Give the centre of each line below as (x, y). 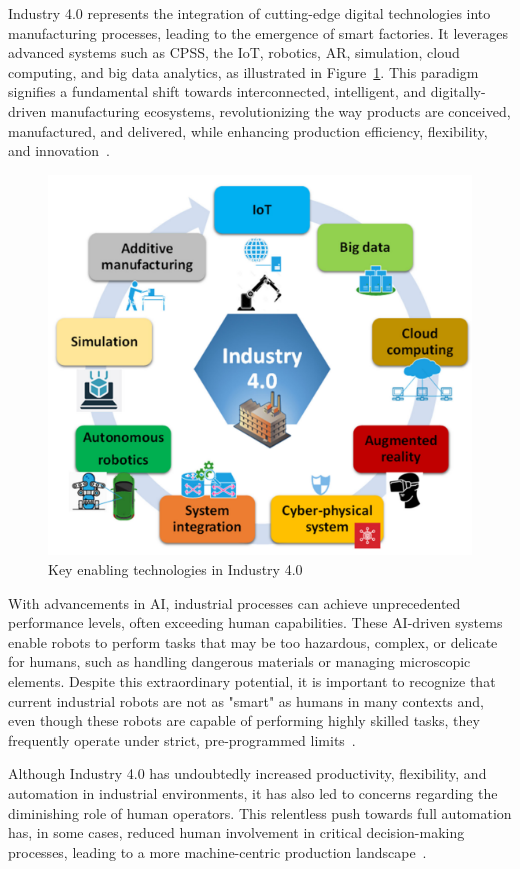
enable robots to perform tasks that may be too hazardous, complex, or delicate (253, 641)
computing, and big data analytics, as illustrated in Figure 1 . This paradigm (243, 71)
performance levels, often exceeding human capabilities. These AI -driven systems (255, 622)
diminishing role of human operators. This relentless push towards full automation (260, 812)
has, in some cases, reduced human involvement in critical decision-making (236, 832)
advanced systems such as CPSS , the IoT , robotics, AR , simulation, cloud (234, 52)
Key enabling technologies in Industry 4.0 (175, 569)
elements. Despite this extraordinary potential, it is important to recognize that (252, 681)
